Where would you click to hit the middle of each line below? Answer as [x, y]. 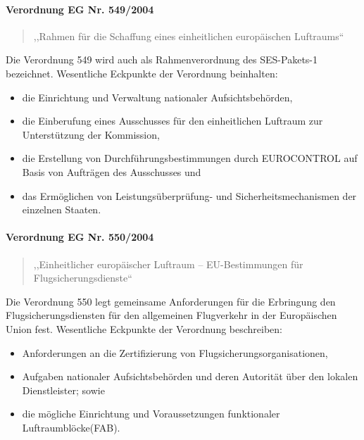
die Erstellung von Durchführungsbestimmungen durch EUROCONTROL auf [190, 158]
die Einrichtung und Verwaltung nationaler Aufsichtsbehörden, [157, 97]
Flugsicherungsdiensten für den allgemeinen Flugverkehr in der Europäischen [171, 315]
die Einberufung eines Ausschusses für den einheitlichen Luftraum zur [172, 121]
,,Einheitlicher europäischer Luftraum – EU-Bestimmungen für [168, 264]
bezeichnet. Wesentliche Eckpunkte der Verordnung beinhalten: [142, 73]
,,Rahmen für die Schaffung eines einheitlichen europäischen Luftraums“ [189, 36]
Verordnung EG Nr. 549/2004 [80, 9]
